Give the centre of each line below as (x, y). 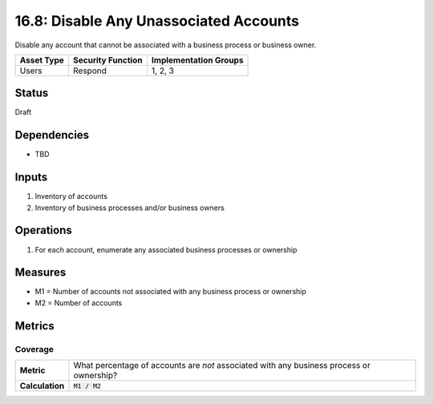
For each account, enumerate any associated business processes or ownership (166, 249)
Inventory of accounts (71, 196)
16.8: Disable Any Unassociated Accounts (157, 21)
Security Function (108, 60)
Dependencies (52, 135)
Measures (40, 273)
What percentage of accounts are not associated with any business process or (222, 366)
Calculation (42, 386)
